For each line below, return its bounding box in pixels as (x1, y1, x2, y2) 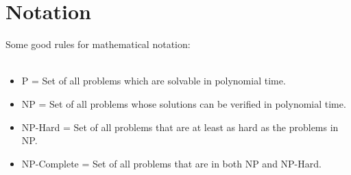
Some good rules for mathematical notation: (5, 37, 191, 51)
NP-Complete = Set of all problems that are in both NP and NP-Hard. (21, 156, 322, 170)
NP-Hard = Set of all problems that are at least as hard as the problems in (21, 119, 339, 134)
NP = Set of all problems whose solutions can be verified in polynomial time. (21, 96, 346, 110)
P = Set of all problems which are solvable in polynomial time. (21, 73, 286, 88)
